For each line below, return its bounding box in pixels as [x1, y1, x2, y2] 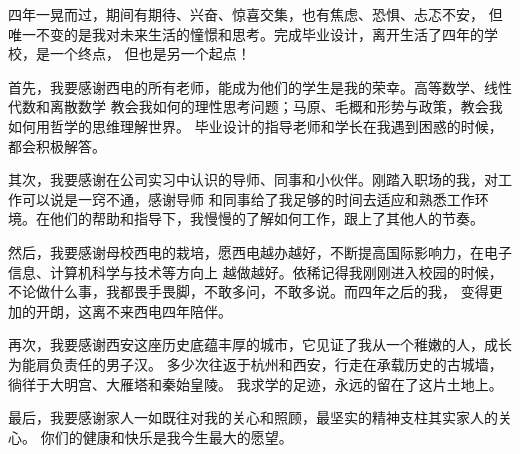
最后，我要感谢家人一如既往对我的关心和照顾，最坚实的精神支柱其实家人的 [8, 407, 498, 428]
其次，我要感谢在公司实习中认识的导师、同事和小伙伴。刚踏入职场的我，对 [8, 169, 498, 190]
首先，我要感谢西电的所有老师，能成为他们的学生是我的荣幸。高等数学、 [8, 76, 484, 97]
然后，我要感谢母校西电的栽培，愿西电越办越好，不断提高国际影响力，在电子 [8, 241, 512, 262]
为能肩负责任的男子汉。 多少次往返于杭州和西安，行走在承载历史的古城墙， [8, 353, 503, 374]
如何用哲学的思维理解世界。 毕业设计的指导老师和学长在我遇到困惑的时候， [8, 115, 503, 136]
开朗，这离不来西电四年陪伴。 [35, 300, 232, 321]
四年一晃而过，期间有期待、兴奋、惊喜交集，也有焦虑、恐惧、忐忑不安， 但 [8, 4, 503, 24]
